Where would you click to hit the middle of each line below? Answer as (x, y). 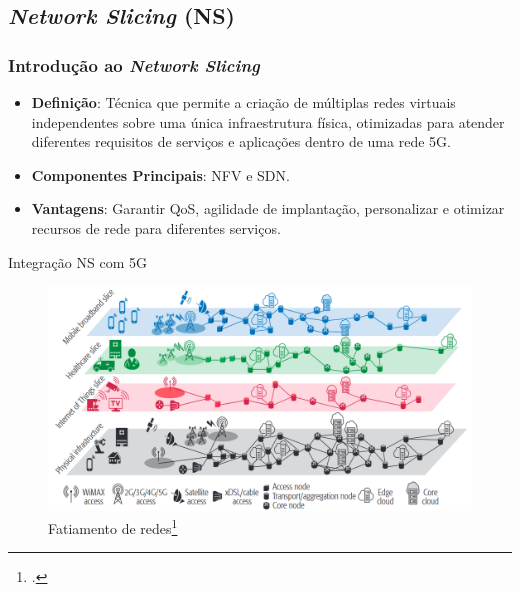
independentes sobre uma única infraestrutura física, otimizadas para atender (268, 121)
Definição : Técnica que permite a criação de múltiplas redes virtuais (243, 102)
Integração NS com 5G (77, 261)
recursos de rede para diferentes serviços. (156, 227)
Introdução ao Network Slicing (134, 64)
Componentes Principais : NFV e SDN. (160, 174)
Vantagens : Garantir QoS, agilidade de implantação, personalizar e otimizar (268, 208)
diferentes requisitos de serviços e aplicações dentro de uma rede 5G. (241, 141)
